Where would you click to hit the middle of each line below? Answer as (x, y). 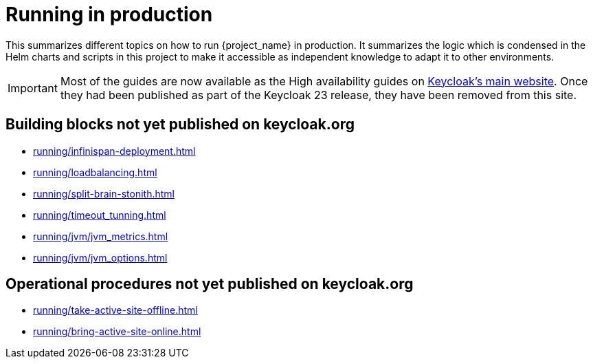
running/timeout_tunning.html (100, 215)
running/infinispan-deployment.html (114, 151)
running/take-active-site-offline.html (115, 310)
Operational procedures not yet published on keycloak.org (210, 284)
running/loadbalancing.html (95, 172)
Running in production (109, 14)
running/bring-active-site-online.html (117, 332)
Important (33, 88)
